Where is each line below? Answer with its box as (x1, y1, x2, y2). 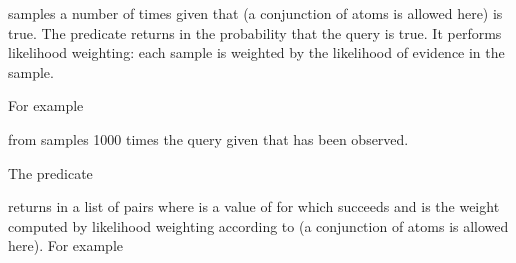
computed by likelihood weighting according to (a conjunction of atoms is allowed (8, 215, 509, 236)
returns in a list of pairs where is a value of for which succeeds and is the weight (8, 196, 500, 217)
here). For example (8, 235, 123, 256)
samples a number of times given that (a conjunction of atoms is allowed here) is (8, 3, 503, 23)
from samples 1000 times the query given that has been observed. (8, 128, 409, 149)
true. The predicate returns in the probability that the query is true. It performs (8, 22, 502, 43)
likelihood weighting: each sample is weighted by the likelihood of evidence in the (8, 42, 505, 63)
